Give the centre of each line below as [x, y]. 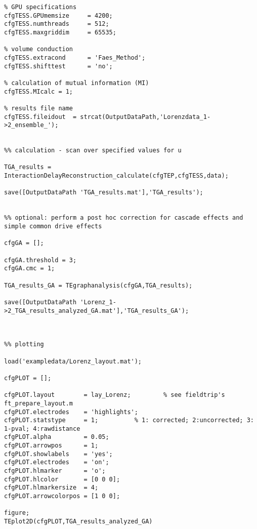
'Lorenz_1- [98, 302]
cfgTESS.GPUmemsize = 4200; [58, 15]
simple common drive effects [53, 227]
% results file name [39, 108]
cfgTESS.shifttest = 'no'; [58, 66]
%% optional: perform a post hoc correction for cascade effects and [124, 218]
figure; [17, 513]
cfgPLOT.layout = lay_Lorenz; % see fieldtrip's [115, 395]
